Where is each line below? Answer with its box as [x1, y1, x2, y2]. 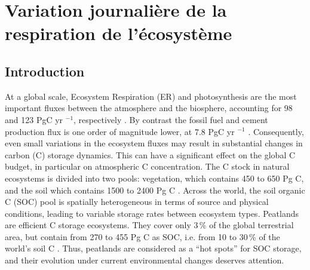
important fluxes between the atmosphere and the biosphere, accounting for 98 [5, 102, 293, 114]
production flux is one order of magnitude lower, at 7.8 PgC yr [5, 125, 235, 137]
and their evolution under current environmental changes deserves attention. [5, 254, 284, 266]
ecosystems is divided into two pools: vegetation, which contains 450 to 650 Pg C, [5, 171, 304, 184]
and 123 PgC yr [5, 113, 63, 125]
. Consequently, [248, 125, 304, 137]
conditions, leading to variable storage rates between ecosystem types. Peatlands [5, 207, 299, 219]
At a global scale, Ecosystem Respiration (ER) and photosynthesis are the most [5, 90, 297, 102]
